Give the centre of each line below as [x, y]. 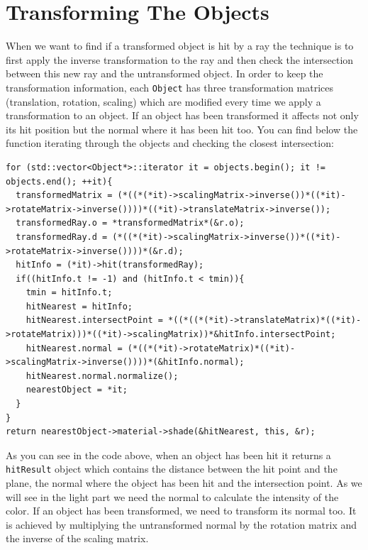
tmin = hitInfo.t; [69, 293]
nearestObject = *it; [77, 390]
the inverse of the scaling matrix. [77, 538]
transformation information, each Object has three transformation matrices [170, 87]
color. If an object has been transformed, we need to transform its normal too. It [181, 511]
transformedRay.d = [62, 237]
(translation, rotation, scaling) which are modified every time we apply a [163, 101]
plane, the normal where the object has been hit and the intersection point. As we [184, 483]
